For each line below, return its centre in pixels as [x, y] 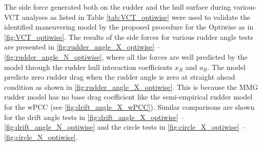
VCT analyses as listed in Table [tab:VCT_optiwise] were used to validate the [127, 17]
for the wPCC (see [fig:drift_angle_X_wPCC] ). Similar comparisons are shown [129, 106]
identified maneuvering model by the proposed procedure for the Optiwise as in [129, 27]
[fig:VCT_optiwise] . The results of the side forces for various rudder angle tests [129, 36]
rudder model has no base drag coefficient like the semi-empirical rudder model [128, 97]
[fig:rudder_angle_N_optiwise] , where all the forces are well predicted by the [126, 56]
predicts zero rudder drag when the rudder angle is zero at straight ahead [120, 77]
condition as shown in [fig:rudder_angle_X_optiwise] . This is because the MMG [131, 87]
